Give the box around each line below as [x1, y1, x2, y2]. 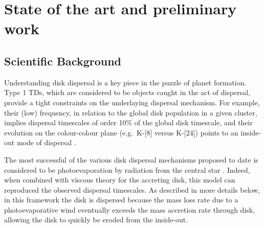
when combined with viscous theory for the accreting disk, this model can [4, 174, 235, 185]
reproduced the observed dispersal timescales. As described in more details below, [4, 184, 260, 195]
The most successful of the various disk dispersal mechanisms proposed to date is [4, 154, 258, 165]
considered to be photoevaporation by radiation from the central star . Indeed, [4, 164, 250, 175]
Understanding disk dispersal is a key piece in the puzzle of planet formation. [4, 77, 247, 87]
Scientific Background [4, 53, 122, 69]
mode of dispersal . [16, 137, 76, 148]
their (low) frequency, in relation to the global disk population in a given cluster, [4, 107, 257, 118]
